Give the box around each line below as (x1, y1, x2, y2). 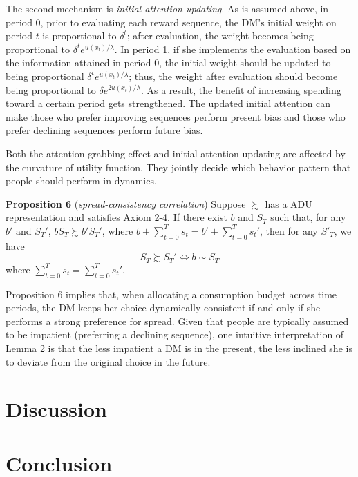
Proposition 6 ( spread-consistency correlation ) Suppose (6, 196, 246, 211)
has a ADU (265, 196, 312, 211)
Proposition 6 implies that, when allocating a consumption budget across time (6, 286, 337, 301)
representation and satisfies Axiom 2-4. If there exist (6, 210, 227, 224)
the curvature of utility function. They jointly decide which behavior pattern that (6, 159, 351, 174)
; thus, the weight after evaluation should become (129, 68, 338, 83)
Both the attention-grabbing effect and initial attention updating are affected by (6, 146, 346, 160)
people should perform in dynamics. (6, 173, 157, 188)
